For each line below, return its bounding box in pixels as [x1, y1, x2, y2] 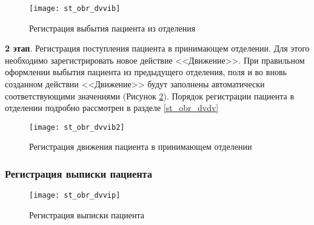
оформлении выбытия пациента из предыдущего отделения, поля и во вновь [5, 65, 287, 78]
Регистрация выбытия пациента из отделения [29, 21, 196, 34]
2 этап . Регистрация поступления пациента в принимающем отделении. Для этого [5, 42, 310, 55]
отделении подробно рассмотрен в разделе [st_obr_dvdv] [5, 101, 219, 114]
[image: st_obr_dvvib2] [29, 123, 125, 132]
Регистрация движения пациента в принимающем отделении [29, 140, 252, 153]
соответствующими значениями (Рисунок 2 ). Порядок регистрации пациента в [5, 89, 295, 102]
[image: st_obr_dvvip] [29, 191, 121, 200]
